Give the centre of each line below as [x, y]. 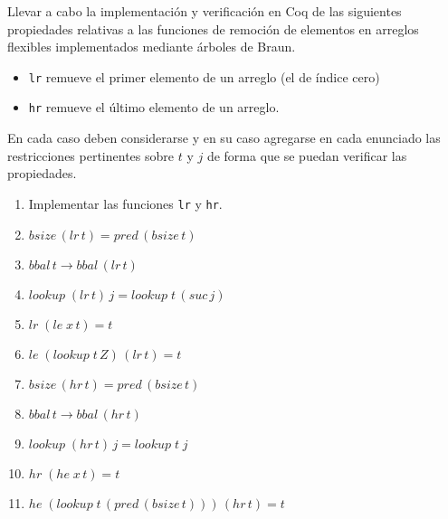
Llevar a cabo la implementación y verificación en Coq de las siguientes [205, 11]
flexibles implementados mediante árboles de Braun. [152, 47]
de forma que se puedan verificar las [307, 155]
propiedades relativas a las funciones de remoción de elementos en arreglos [213, 28]
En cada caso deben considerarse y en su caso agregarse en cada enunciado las [224, 138]
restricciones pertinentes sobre [91, 155]
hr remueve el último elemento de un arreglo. [154, 107]
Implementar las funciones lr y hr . [125, 203]
